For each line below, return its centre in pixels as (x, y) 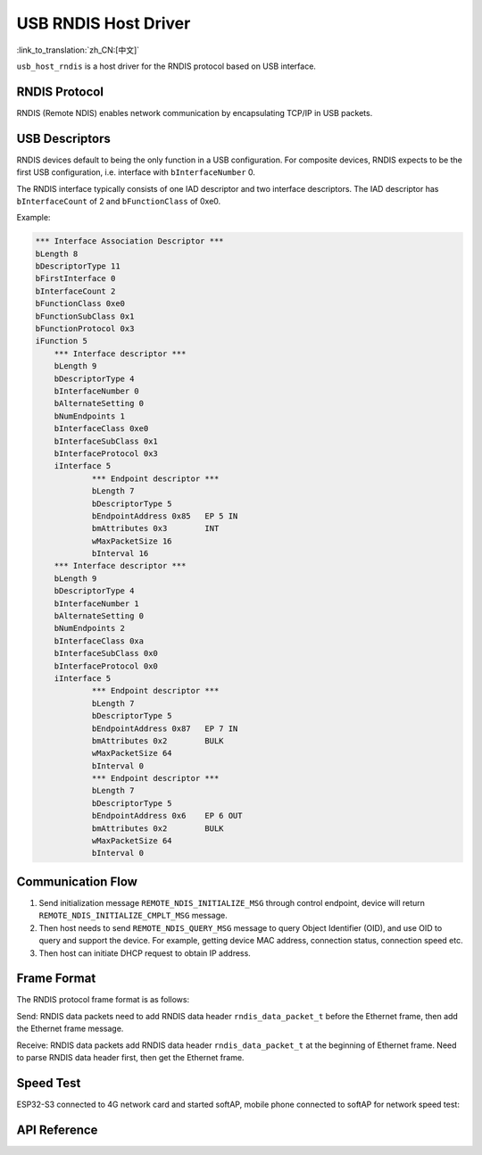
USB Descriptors (64, 138)
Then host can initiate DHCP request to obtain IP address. (145, 953)
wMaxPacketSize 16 (132, 541)
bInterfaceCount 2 (75, 291)
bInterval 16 (120, 554)
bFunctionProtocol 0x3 (85, 329)
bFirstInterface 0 (75, 278)
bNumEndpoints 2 (89, 628)
